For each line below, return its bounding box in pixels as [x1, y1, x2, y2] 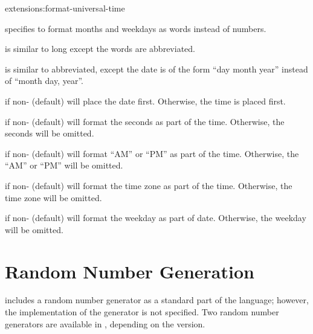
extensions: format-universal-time [5, 2, 125, 14]
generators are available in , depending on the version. [5, 317, 205, 330]
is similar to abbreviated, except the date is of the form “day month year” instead [5, 62, 308, 75]
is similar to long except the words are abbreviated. [5, 42, 195, 55]
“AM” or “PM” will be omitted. [5, 159, 123, 172]
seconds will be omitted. [5, 127, 94, 140]
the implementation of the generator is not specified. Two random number [5, 306, 279, 318]
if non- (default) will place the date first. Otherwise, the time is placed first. [5, 94, 286, 107]
